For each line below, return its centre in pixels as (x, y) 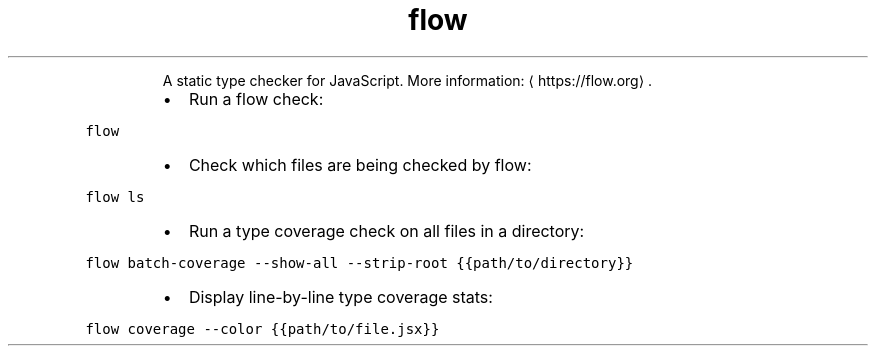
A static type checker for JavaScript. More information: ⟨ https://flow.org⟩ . (407, 80)
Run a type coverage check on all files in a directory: (386, 230)
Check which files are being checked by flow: (360, 164)
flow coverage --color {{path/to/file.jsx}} (262, 328)
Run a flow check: (256, 98)
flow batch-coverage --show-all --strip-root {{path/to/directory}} (359, 262)
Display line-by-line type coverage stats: (340, 296)
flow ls (115, 196)
